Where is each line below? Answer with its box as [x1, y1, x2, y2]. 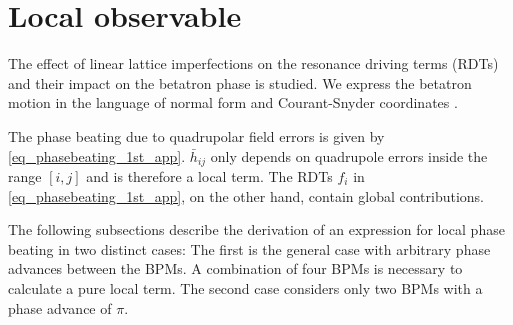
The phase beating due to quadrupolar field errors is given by [8, 125, 385, 146]
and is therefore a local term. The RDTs [86, 165, 333, 186]
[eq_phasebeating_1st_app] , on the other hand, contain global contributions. [8, 185, 485, 206]
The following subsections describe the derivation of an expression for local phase [8, 219, 505, 240]
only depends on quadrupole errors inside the [210, 145, 488, 166]
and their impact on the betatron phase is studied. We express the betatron [8, 72, 472, 93]
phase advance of [8, 297, 112, 318]
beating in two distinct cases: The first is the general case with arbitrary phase [8, 238, 491, 259]
